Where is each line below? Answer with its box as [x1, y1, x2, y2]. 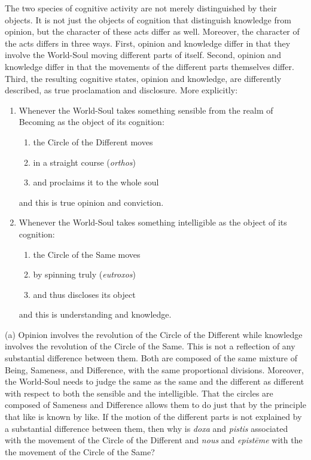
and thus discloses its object [33, 288, 136, 300]
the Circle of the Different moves [33, 135, 153, 148]
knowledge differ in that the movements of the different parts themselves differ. [5, 60, 294, 72]
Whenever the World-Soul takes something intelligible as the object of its [19, 216, 287, 229]
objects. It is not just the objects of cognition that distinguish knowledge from [5, 13, 291, 26]
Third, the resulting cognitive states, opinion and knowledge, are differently [5, 72, 282, 84]
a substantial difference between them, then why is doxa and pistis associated [5, 422, 288, 434]
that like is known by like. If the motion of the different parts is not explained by [5, 410, 302, 423]
